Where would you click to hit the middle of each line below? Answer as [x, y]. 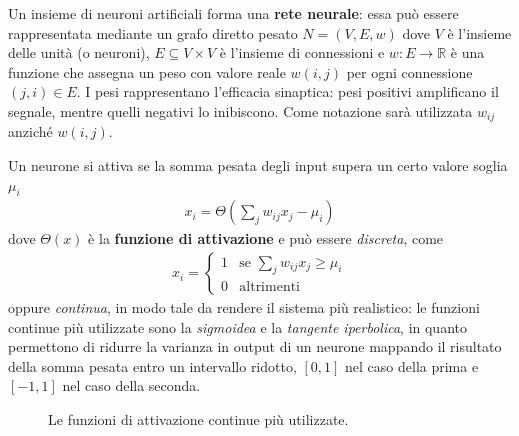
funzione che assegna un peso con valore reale [147, 71]
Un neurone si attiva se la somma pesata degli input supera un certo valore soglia [258, 165]
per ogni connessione [409, 71]
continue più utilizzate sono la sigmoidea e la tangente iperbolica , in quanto [237, 326]
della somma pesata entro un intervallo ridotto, [152, 365]
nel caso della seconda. [131, 385]
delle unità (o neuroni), [79, 52]
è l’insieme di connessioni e [302, 52]
